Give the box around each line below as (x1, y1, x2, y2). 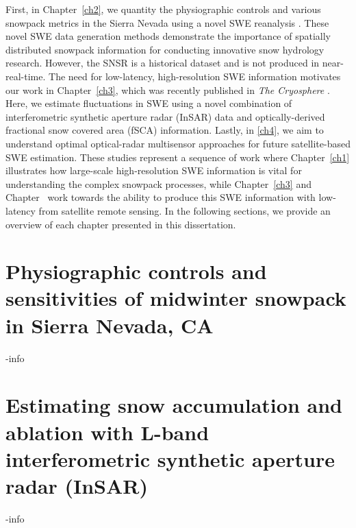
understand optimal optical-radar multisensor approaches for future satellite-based (5, 136, 351, 150)
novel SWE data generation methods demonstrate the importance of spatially (5, 29, 331, 43)
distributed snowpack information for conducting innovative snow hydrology (5, 42, 325, 56)
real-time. (5, 69, 46, 83)
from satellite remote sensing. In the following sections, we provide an (38, 203, 331, 217)
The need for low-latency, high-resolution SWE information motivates (49, 69, 341, 83)
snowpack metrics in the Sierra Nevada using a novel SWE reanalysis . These (5, 15, 329, 29)
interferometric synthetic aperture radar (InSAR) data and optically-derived (5, 109, 325, 123)
